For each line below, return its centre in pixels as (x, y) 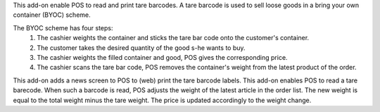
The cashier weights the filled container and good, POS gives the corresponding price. (162, 57)
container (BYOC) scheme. (52, 15)
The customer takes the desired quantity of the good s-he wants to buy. (141, 48)
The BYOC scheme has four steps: (63, 27)
